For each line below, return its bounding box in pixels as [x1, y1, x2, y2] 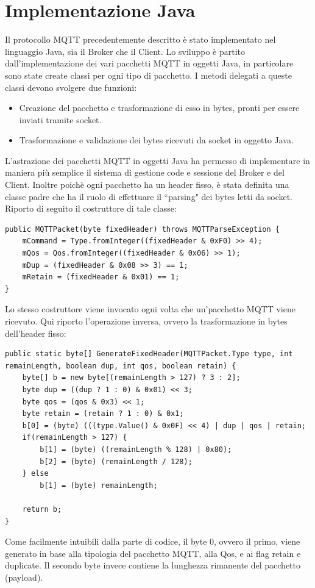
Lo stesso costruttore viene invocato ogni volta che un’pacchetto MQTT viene [5, 303, 296, 315]
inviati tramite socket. [19, 113, 102, 126]
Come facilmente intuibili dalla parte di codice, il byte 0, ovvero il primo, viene [5, 535, 300, 548]
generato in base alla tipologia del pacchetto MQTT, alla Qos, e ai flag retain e [5, 547, 301, 559]
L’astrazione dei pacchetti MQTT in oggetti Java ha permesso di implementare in [5, 154, 310, 167]
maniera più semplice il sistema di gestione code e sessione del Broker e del [5, 166, 285, 179]
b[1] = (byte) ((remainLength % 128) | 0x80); [40, 445, 232, 454]
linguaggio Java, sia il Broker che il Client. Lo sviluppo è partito [5, 45, 246, 57]
